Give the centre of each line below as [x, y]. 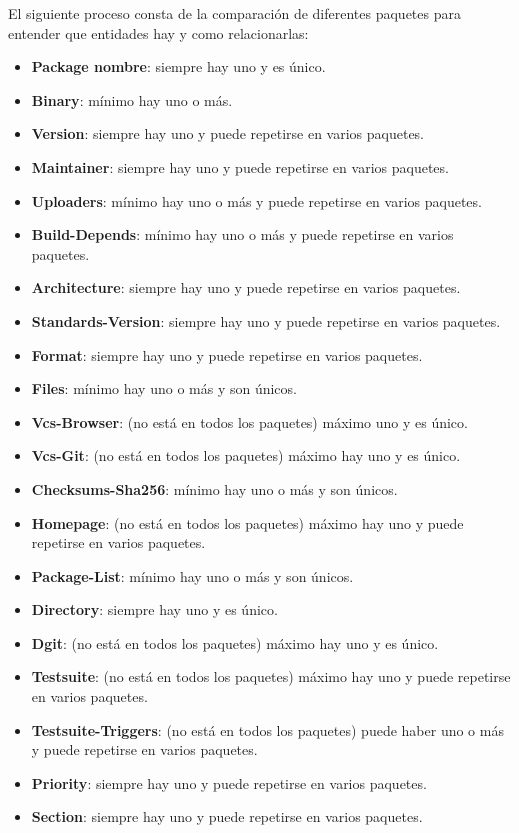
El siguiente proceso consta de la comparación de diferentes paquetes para [234, 13]
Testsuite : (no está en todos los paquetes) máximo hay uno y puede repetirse [271, 676]
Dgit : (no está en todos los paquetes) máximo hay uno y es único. [235, 642]
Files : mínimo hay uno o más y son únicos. [164, 388]
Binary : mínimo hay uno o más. [132, 99]
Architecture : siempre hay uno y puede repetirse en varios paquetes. [246, 287]
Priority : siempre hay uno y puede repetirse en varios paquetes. [229, 782]
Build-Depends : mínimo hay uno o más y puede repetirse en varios [242, 234]
